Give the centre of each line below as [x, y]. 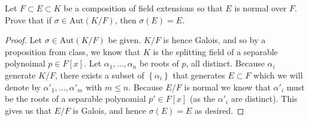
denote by [23, 87]
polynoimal [25, 63]
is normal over [260, 8]
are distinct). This [264, 99]
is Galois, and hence [109, 110]
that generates [199, 75]
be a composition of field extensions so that [143, 8]
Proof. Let [23, 40]
